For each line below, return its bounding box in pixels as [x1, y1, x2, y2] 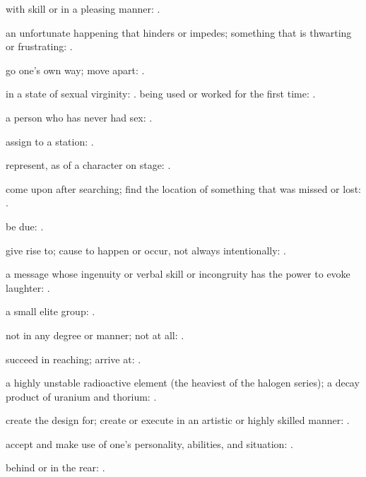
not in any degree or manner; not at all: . [6, 327, 184, 342]
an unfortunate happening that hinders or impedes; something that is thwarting [6, 25, 352, 40]
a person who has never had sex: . [6, 110, 153, 124]
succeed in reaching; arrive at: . [6, 351, 141, 366]
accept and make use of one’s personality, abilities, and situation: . [6, 436, 293, 451]
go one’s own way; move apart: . [6, 62, 145, 77]
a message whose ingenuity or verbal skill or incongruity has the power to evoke [6, 266, 350, 281]
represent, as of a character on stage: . [6, 158, 171, 172]
